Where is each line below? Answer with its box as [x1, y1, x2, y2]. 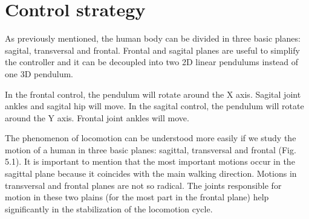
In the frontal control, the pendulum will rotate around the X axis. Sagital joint [5, 87, 301, 100]
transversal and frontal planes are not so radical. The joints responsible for [5, 179, 282, 191]
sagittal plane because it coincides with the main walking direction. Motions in [5, 167, 297, 180]
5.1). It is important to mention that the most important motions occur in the [5, 155, 295, 168]
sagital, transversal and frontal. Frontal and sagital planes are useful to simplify [5, 43, 300, 56]
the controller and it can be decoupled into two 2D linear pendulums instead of [5, 56, 299, 68]
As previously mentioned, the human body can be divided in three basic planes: [5, 32, 301, 45]
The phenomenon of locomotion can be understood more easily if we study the [5, 132, 296, 144]
